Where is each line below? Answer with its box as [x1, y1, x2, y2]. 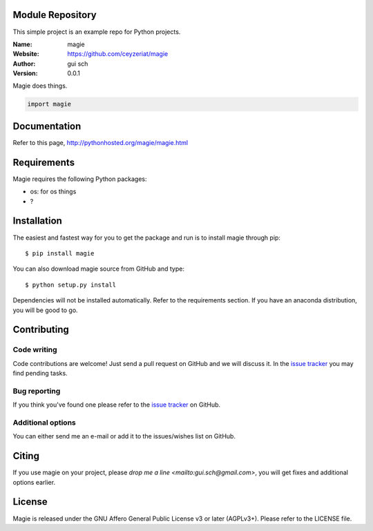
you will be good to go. [12, 306, 79, 314]
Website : [12, 50, 39, 58]
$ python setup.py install [25, 280, 117, 289]
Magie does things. [12, 81, 68, 90]
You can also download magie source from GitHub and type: [12, 264, 184, 273]
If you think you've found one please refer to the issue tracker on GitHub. [12, 400, 221, 409]
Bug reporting [12, 386, 61, 396]
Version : [12, 69, 38, 77]
